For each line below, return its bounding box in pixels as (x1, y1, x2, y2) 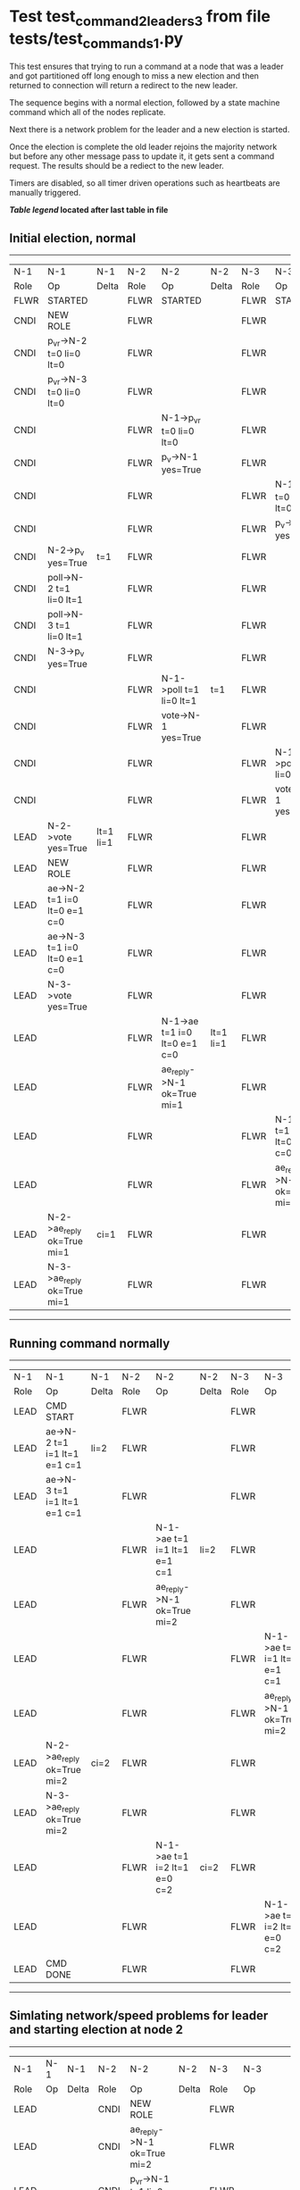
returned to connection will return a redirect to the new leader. (9, 80, 238, 91)
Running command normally (9, 1335, 171, 1350)
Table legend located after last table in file (9, 205, 169, 215)
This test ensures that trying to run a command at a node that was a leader (9, 61, 284, 72)
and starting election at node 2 (9, 2022, 184, 2037)
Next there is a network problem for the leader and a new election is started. (9, 124, 290, 135)
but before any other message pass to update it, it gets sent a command (9, 151, 275, 162)
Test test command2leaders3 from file (9, 6, 271, 29)
